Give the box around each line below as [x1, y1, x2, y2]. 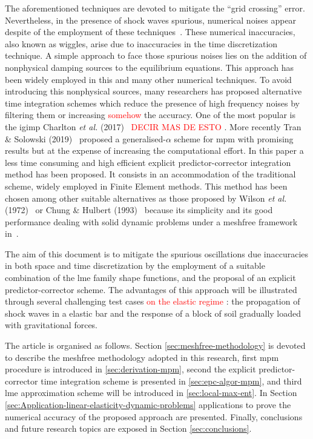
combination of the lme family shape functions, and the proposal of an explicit [5, 271, 296, 284]
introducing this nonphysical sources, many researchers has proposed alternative [5, 85, 302, 97]
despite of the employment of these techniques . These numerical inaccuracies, [5, 25, 295, 38]
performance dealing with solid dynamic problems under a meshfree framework [5, 215, 298, 228]
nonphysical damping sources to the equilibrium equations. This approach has [5, 61, 294, 73]
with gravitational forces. [5, 319, 98, 331]
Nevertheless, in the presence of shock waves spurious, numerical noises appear [5, 13, 297, 26]
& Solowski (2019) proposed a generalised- [5, 132, 166, 145]
